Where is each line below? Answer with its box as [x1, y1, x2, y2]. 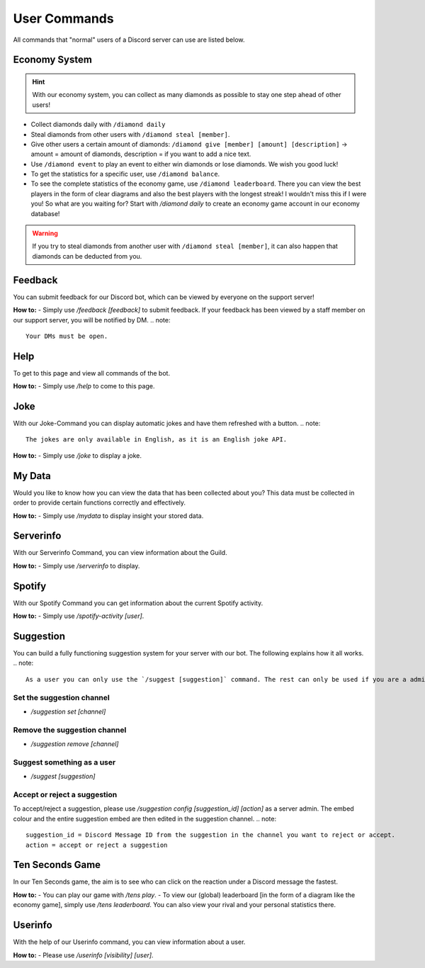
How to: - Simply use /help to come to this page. [13, 382, 155, 390]
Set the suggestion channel [13, 692, 110, 702]
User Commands [13, 11, 114, 26]
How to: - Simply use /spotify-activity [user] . [13, 612, 144, 620]
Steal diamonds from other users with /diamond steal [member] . [30, 130, 230, 138]
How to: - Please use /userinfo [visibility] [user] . [13, 950, 154, 959]
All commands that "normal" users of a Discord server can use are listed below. [13, 35, 245, 44]
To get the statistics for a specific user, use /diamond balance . [30, 170, 220, 179]
